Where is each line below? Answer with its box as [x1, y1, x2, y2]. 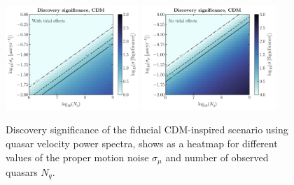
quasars [6, 165, 38, 179]
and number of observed [165, 149, 269, 164]
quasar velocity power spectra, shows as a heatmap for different [6, 135, 278, 150]
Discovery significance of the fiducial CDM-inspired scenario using [6, 122, 288, 137]
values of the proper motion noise [6, 149, 149, 164]
